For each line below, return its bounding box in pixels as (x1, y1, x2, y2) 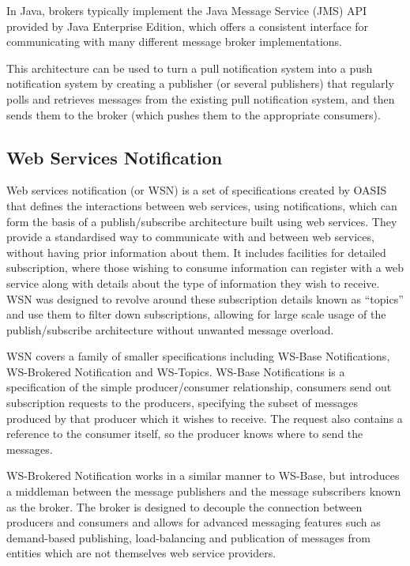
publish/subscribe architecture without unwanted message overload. (6, 321, 334, 338)
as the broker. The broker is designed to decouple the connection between (6, 498, 363, 515)
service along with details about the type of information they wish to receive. (6, 274, 380, 291)
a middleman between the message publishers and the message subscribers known (6, 483, 401, 500)
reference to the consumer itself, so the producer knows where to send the (6, 425, 363, 442)
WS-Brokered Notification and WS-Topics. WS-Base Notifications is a (6, 363, 345, 379)
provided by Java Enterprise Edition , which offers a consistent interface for (6, 17, 369, 34)
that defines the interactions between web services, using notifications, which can (6, 197, 397, 213)
